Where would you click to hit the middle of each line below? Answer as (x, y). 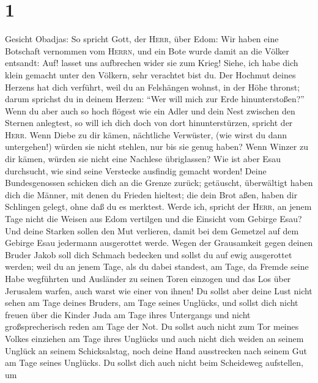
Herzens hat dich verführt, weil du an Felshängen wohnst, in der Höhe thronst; (153, 87)
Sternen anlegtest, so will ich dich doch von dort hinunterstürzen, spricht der (149, 123)
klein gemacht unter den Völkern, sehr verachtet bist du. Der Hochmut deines (150, 74)
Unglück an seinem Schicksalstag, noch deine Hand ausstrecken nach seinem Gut (156, 350)
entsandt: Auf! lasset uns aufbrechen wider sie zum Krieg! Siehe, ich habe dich (152, 63)
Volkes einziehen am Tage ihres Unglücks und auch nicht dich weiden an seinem (154, 338)
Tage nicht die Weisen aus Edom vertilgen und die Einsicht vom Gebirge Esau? (153, 219)
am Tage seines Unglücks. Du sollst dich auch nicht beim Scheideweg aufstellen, (154, 363)
